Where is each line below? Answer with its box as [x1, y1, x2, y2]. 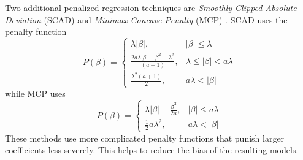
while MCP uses [5, 87, 66, 100]
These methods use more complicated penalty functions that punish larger [5, 131, 285, 144]
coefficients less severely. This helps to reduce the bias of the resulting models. [5, 143, 299, 156]
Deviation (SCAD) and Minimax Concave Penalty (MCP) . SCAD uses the [5, 13, 288, 26]
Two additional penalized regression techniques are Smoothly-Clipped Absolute [5, 1, 297, 13]
